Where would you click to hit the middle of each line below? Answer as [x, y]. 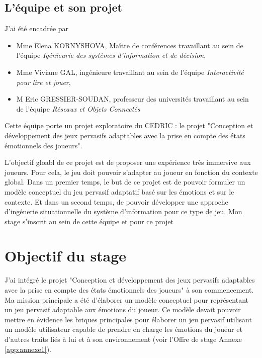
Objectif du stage [66, 256]
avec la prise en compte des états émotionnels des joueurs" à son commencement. [129, 290]
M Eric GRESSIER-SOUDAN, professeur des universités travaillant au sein [133, 99]
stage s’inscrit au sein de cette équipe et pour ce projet [89, 221]
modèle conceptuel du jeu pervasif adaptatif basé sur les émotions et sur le [119, 191]
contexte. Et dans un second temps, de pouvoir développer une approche [116, 201]
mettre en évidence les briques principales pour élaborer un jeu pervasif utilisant [128, 319]
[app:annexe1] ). [28, 349]
